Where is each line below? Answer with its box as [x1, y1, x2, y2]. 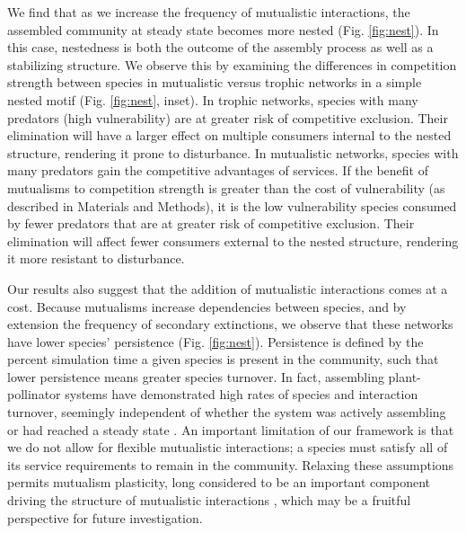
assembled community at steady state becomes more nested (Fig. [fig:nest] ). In [7, 20, 439, 39]
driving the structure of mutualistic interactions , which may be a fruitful [7, 491, 411, 510]
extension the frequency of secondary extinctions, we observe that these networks [7, 315, 453, 333]
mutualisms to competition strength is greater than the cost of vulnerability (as [7, 178, 445, 197]
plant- [388, 367, 421, 386]
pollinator [7, 385, 61, 404]
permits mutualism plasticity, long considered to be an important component [7, 473, 431, 492]
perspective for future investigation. [7, 508, 203, 527]
